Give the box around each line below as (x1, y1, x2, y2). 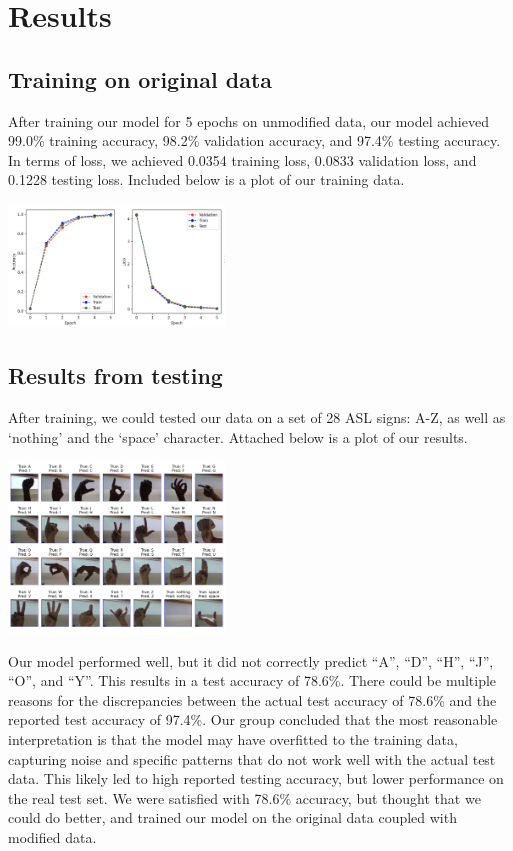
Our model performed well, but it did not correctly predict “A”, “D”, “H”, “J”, (8, 650, 494, 671)
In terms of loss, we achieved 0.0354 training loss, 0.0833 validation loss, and (8, 149, 477, 170)
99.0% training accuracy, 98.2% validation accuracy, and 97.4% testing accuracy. (8, 130, 501, 151)
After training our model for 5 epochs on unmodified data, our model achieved (8, 110, 489, 131)
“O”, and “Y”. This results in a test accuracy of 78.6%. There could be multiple (8, 670, 497, 691)
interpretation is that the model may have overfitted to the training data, (8, 728, 458, 749)
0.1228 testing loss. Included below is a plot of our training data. (8, 169, 405, 190)
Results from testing (8, 360, 223, 391)
